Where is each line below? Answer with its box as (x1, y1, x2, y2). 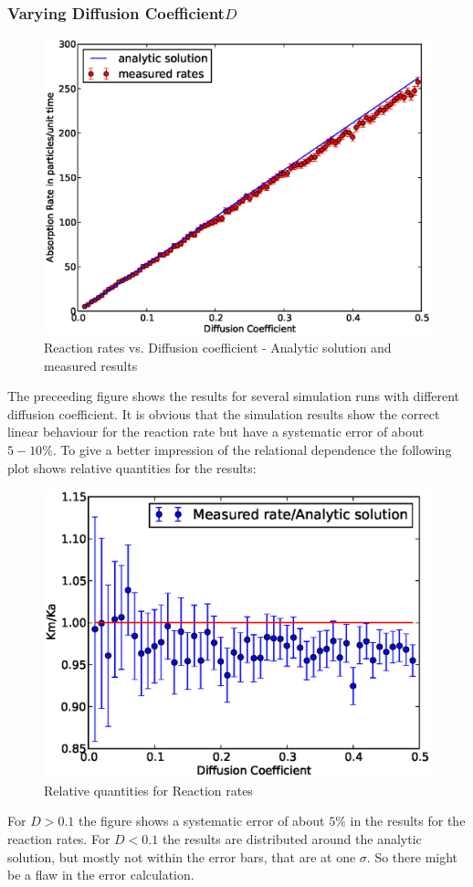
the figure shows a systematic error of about (78, 811, 325, 830)
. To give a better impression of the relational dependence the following (52, 439, 452, 459)
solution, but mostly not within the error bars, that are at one (7, 847, 356, 866)
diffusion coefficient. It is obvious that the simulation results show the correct (7, 404, 440, 423)
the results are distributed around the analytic (162, 829, 422, 849)
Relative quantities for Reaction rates (44, 780, 253, 799)
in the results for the (350, 811, 466, 830)
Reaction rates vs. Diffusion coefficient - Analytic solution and (44, 338, 392, 357)
